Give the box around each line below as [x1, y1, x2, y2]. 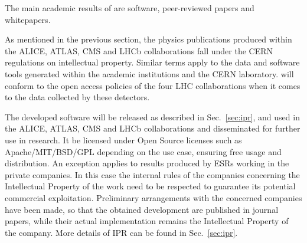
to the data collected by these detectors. [5, 91, 150, 103]
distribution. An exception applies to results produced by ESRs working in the [5, 157, 289, 169]
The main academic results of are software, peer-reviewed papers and [5, 2, 254, 14]
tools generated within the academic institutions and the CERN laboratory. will [5, 67, 294, 80]
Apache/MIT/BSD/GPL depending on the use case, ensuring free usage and [5, 145, 282, 157]
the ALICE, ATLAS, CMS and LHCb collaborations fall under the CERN [5, 44, 273, 57]
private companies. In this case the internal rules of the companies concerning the [5, 168, 300, 180]
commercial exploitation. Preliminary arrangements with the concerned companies [5, 191, 302, 203]
